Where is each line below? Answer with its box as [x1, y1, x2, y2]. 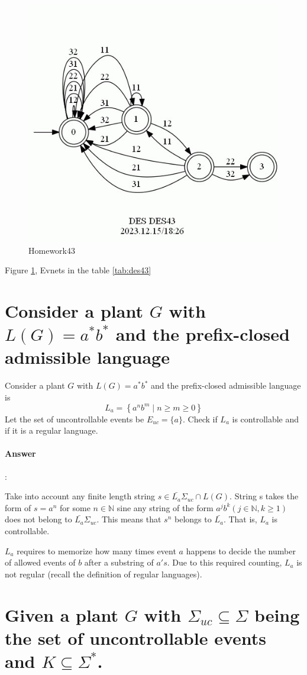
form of [5, 501, 31, 513]
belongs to [174, 513, 212, 525]
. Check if [182, 412, 218, 425]
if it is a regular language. [5, 424, 98, 437]
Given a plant [5, 602, 119, 626]
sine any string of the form [117, 501, 214, 513]
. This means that [96, 513, 161, 525]
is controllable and [232, 412, 299, 425]
